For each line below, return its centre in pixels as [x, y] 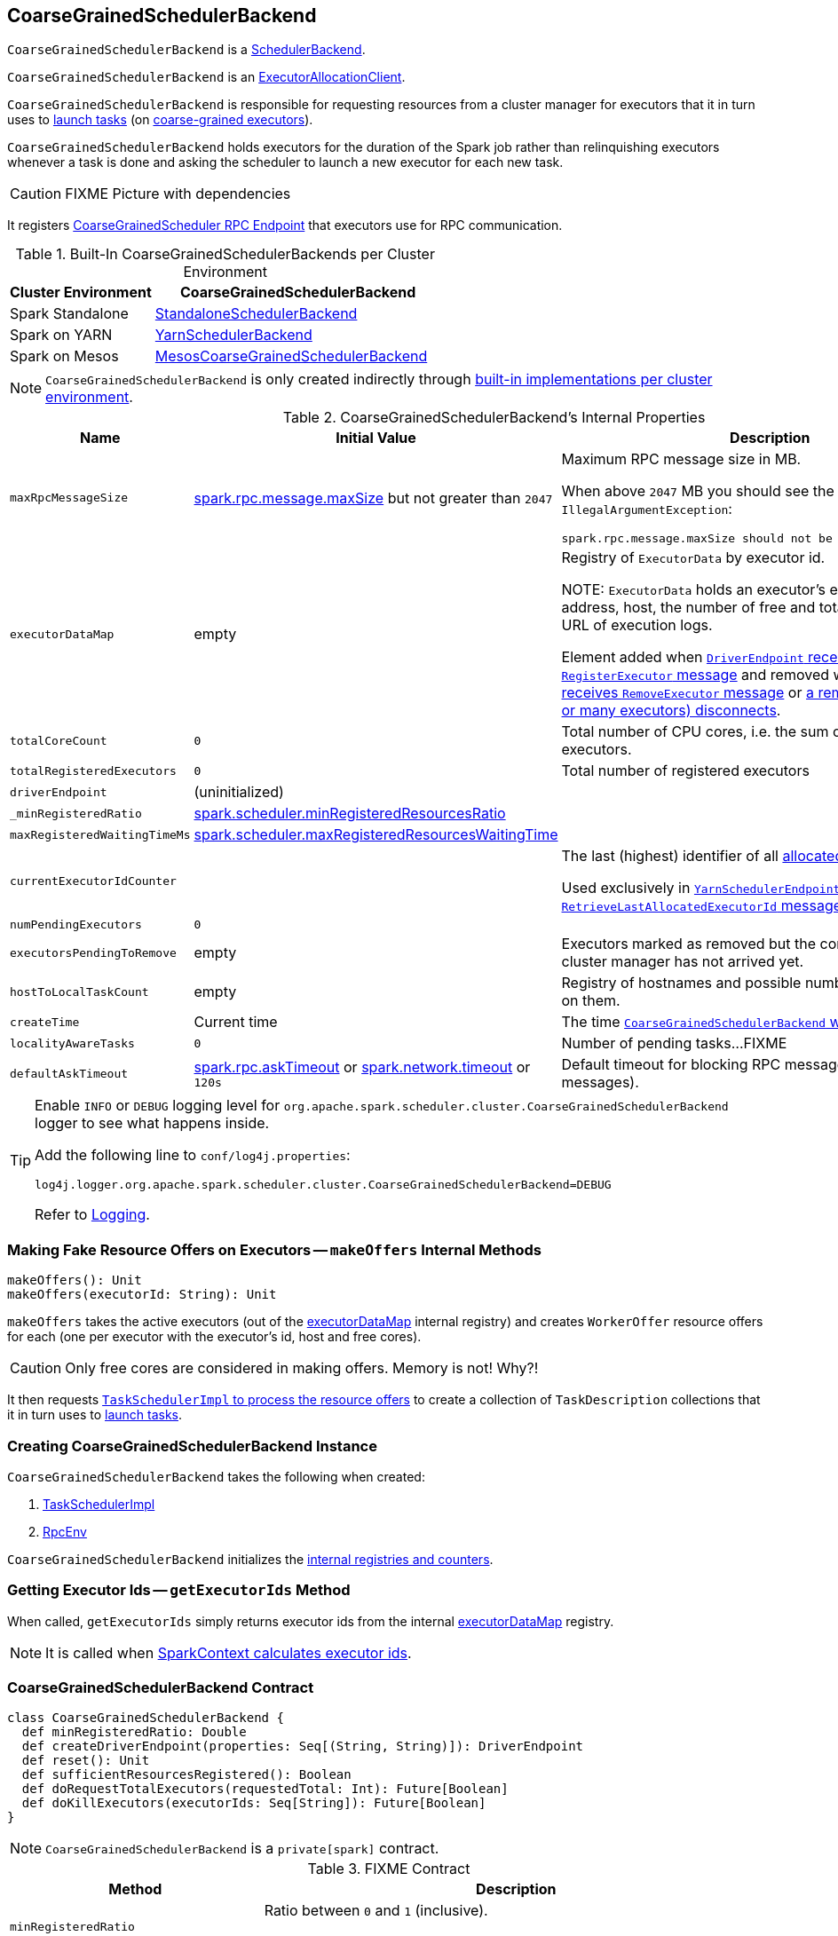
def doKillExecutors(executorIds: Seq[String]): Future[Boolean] [254, 1803]
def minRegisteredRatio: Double [134, 1732]
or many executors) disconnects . [671, 711]
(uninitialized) [239, 792]
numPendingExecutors [76, 925]
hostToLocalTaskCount [79, 992]
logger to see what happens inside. [152, 1123]
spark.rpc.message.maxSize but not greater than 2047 [373, 498]
